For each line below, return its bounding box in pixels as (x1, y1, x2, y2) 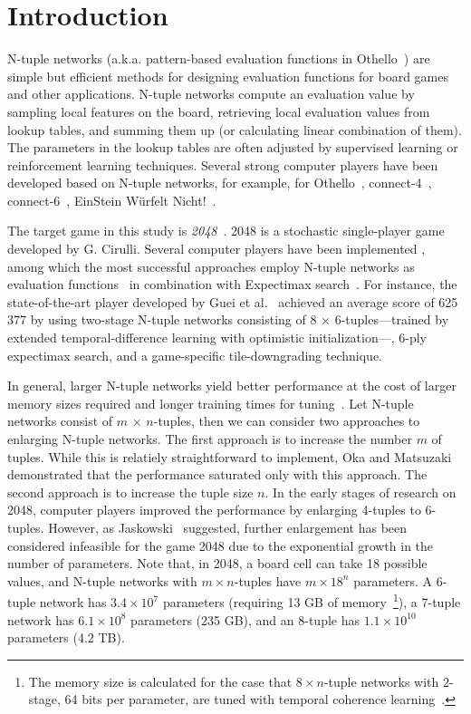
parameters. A (353, 571, 433, 590)
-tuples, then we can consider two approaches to (153, 411, 420, 430)
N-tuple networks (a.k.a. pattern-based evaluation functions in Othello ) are (7, 49, 430, 68)
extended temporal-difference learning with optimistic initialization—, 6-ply (7, 328, 428, 347)
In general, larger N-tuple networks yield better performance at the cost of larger (7, 376, 457, 395)
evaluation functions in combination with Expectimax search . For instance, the (7, 275, 457, 294)
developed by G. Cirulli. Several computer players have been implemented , (7, 239, 426, 258)
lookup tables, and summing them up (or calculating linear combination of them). (7, 120, 462, 139)
